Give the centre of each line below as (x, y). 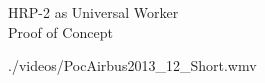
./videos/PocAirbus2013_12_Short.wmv (132, 65)
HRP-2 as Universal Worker (93, 12)
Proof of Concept (60, 31)
